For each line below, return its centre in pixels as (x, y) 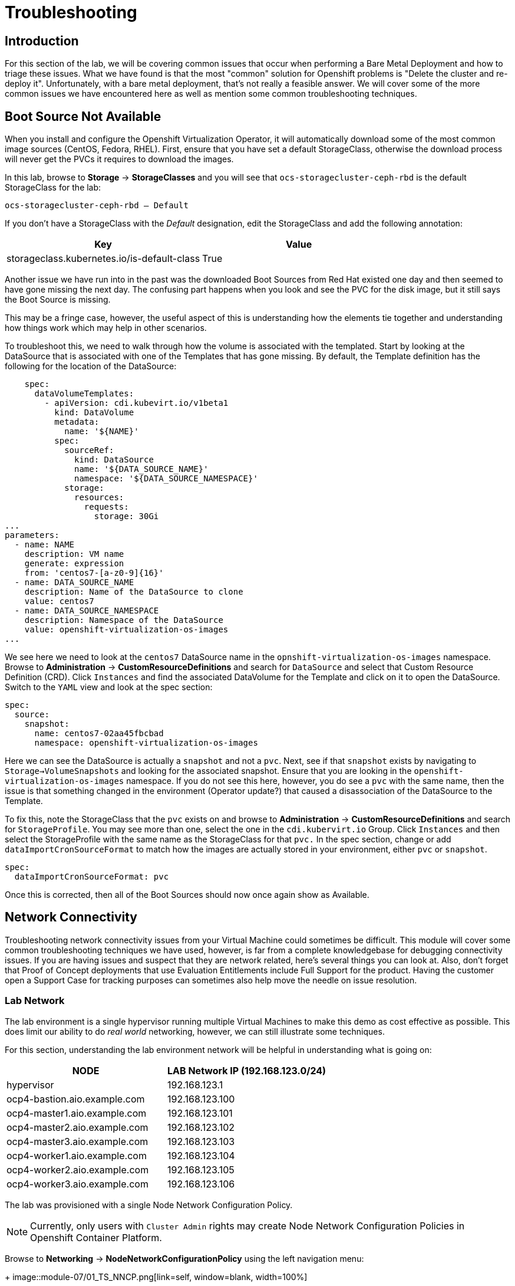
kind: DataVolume (94, 413)
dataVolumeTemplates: (84, 394)
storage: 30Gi (126, 516)
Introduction (42, 41)
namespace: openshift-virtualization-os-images (146, 743)
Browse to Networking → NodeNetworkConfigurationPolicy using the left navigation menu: (184, 1258)
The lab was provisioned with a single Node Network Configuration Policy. (149, 1205)
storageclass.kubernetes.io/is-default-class (103, 259)
